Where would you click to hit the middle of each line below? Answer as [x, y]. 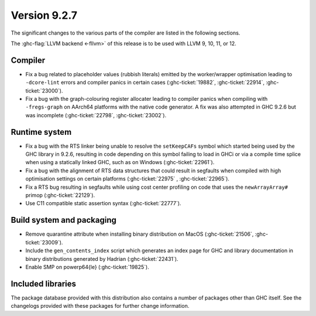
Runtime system [41, 132]
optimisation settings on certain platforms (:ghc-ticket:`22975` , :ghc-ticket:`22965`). [127, 179]
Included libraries [43, 283]
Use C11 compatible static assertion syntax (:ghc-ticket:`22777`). [103, 203]
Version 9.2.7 [44, 15]
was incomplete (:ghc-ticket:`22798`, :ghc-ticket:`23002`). [96, 115]
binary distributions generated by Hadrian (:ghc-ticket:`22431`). [102, 259]
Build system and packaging [64, 220]
